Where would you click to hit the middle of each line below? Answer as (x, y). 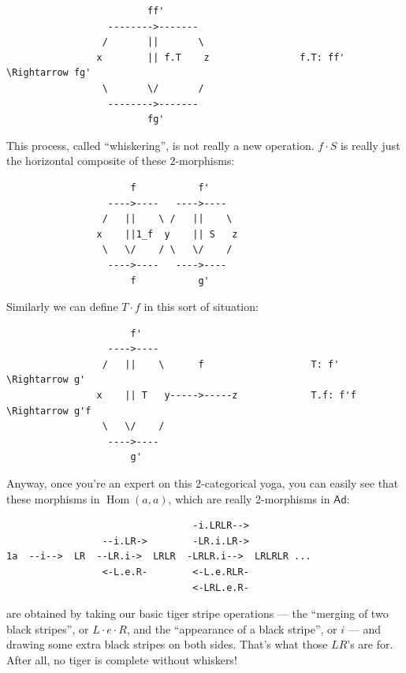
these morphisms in (53, 498)
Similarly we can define (62, 307)
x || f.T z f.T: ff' (221, 57)
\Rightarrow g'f (49, 411)
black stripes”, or (48, 628)
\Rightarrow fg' (49, 73)
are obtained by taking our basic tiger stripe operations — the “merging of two (197, 613)
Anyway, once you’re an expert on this (99, 483)
